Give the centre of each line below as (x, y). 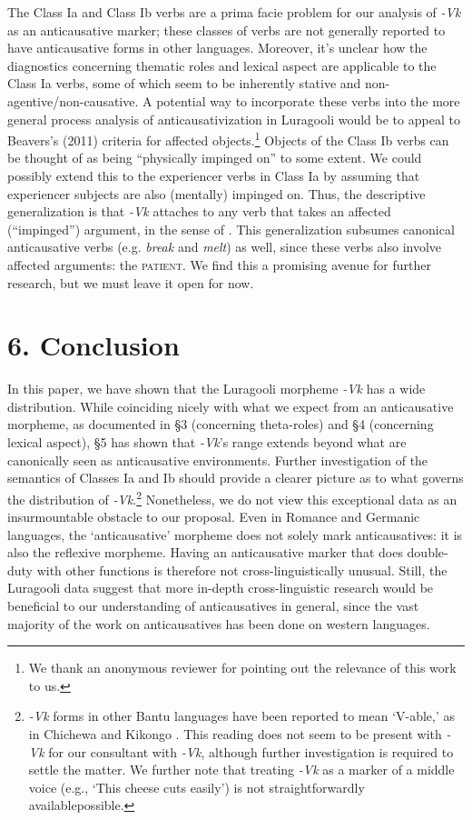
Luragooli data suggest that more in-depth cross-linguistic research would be (221, 588)
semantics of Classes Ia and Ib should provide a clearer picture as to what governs (236, 478)
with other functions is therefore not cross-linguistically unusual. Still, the (242, 570)
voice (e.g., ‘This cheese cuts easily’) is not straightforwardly (197, 787)
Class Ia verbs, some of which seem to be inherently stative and (184, 83)
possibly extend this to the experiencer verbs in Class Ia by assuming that (214, 175)
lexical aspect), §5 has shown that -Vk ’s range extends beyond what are (207, 442)
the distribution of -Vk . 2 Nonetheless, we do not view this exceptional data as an (232, 497)
